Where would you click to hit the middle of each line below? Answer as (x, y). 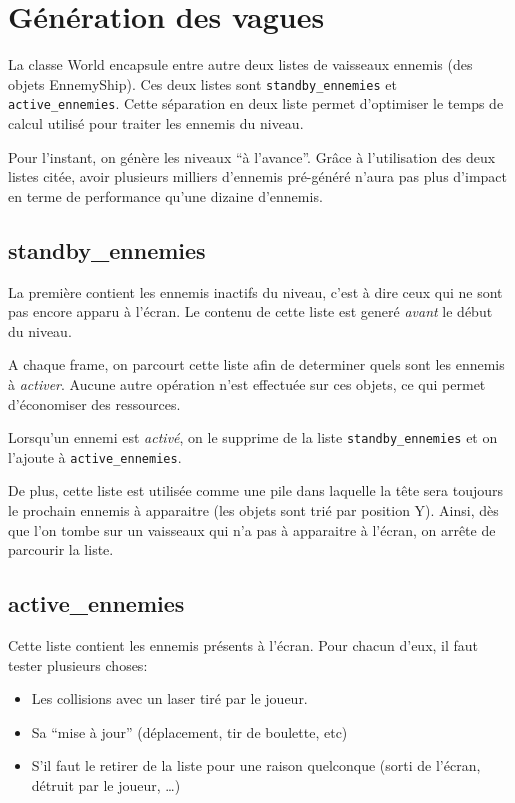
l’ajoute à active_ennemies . (95, 456)
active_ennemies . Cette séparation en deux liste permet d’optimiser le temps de (256, 103)
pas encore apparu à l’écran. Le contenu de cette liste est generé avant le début (250, 311)
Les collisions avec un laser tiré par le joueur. (169, 698)
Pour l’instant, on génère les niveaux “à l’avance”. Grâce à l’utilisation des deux (252, 156)
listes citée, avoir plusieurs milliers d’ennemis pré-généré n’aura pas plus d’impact (257, 176)
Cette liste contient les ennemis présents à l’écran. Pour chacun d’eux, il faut (243, 645)
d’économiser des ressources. (94, 403)
